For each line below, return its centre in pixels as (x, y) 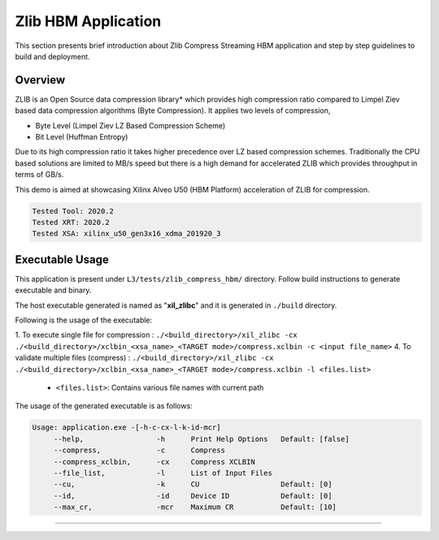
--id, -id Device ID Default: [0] (193, 496)
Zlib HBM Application (88, 21)
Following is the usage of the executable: (84, 320)
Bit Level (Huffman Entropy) (82, 137)
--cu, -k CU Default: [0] (193, 484)
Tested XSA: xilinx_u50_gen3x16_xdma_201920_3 (126, 234)
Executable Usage (62, 259)
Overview (40, 80)
